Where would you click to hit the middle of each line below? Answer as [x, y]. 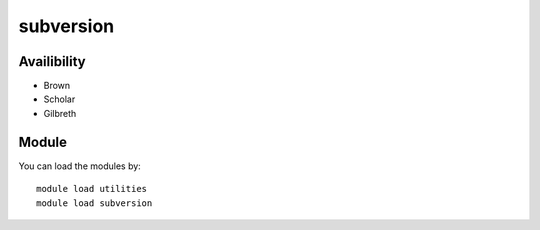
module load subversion [94, 203]
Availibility [52, 61]
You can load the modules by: [80, 166]
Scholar [59, 99]
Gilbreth [60, 113]
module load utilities [92, 189]
